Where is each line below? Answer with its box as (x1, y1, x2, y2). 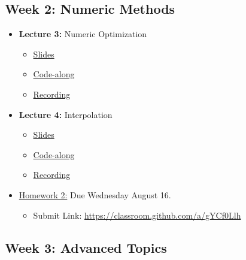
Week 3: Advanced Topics (5, 238, 167, 256)
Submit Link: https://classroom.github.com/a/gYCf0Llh (33, 208, 241, 221)
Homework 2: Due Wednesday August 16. (19, 188, 171, 201)
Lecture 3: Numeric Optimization (19, 28, 147, 40)
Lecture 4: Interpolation (19, 108, 113, 120)
